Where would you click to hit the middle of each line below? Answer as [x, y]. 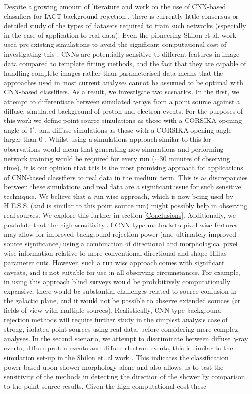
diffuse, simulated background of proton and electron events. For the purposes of [124, 111]
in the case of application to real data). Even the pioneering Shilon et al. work [120, 35]
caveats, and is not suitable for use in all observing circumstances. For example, [122, 272]
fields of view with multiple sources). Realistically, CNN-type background [113, 310]
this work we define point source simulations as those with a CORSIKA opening [123, 120]
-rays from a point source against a [188, 101]
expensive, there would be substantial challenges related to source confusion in [120, 291]
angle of [16, 129]
